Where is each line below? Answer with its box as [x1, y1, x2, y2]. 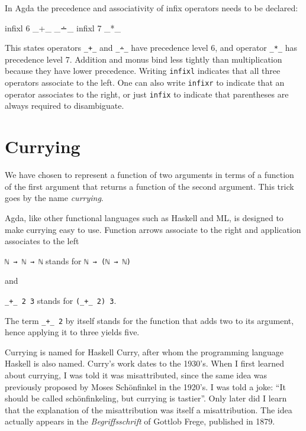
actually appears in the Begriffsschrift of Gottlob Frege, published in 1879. [5, 415, 275, 427]
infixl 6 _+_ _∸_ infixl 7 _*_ [5, 21, 121, 34]
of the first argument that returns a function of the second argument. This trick [5, 180, 294, 192]
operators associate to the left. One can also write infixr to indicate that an [5, 76, 285, 89]
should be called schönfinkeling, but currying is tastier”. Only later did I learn [5, 392, 287, 404]
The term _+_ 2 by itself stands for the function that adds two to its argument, [5, 314, 294, 326]
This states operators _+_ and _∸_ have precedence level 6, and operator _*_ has [5, 41, 297, 54]
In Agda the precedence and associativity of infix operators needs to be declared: [5, 2, 298, 14]
